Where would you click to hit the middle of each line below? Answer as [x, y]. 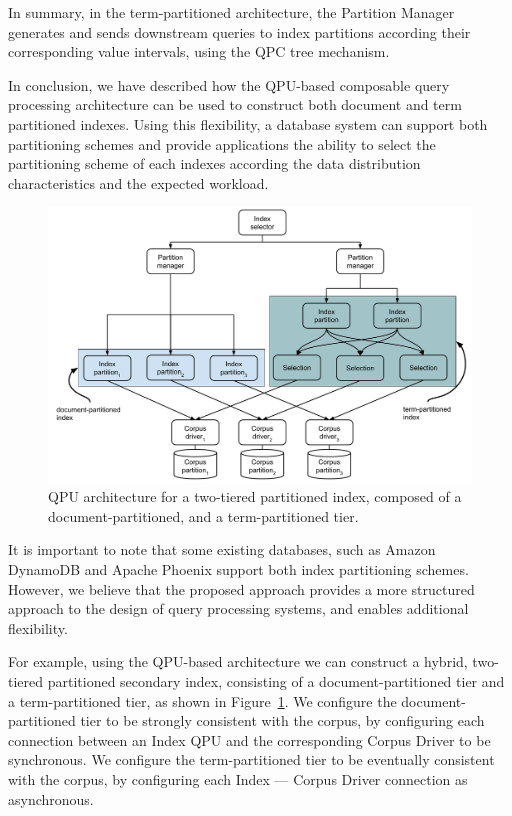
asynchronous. [51, 798]
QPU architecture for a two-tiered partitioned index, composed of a [255, 496]
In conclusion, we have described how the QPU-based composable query [229, 84]
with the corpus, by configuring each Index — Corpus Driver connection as [238, 779]
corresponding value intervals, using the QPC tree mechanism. [199, 51]
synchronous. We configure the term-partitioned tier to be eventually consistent [251, 759]
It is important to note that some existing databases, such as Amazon [222, 549]
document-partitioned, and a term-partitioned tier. [203, 515]
